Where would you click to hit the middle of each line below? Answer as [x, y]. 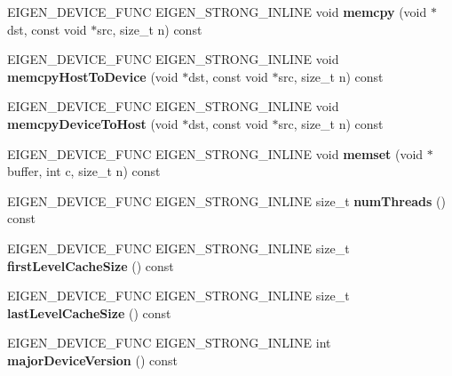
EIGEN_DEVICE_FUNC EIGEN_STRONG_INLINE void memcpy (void [217, 12]
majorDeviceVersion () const [93, 360]
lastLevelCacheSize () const [89, 312]
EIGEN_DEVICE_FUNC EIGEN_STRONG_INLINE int [169, 343]
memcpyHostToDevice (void [93, 76]
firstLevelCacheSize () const [91, 265]
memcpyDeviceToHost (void [93, 123]
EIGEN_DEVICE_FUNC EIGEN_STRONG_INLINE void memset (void [215, 153]
